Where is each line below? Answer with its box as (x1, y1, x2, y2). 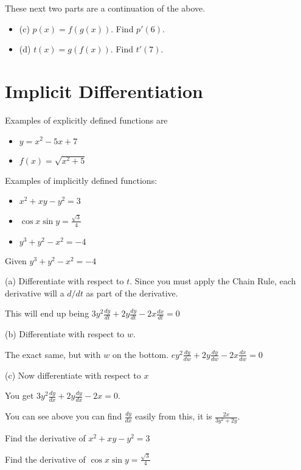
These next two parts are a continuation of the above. (5, 2, 206, 14)
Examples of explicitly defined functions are (5, 113, 168, 126)
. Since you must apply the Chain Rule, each (130, 275, 296, 287)
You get (5, 389, 34, 402)
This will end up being (5, 307, 89, 320)
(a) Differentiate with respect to (5, 275, 124, 287)
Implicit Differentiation (5, 78, 204, 103)
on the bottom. (112, 348, 169, 360)
